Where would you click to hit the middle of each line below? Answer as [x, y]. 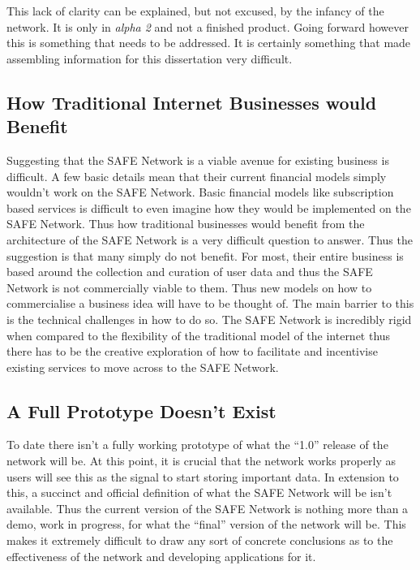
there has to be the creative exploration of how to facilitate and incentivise [192, 351]
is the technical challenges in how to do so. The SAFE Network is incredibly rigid [209, 319]
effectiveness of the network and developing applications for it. [161, 556]
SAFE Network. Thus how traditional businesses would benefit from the [186, 224]
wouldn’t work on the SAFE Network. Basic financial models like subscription [200, 192]
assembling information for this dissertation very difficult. [150, 58]
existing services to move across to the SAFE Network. [143, 367]
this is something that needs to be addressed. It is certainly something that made [209, 43]
